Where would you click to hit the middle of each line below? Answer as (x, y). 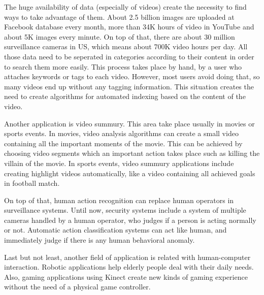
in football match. (32, 183)
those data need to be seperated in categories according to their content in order (129, 56)
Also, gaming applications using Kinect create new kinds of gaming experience (126, 276)
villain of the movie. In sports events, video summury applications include (119, 163)
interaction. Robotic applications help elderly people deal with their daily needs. (129, 267)
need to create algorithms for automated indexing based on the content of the (125, 96)
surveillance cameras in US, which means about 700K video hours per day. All (126, 46)
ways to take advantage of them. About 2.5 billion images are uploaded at (119, 17)
